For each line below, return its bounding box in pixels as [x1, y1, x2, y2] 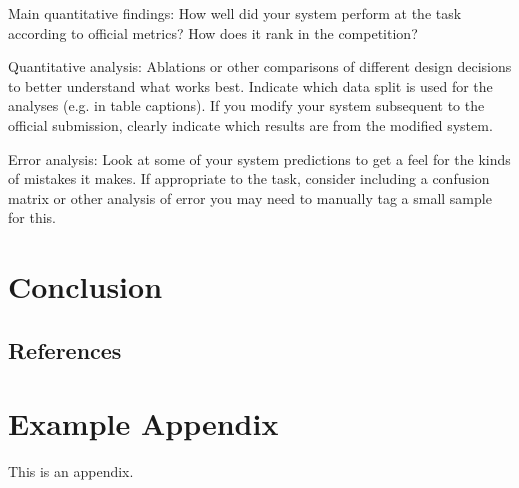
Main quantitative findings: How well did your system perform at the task [8, 3, 462, 23]
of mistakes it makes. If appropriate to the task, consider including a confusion [8, 168, 490, 189]
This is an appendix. [8, 461, 134, 482]
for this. [8, 207, 56, 228]
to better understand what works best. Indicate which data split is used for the [8, 75, 493, 96]
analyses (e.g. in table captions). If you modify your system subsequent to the [8, 95, 485, 116]
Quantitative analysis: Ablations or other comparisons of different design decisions [8, 56, 512, 77]
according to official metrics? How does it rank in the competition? [8, 22, 418, 43]
